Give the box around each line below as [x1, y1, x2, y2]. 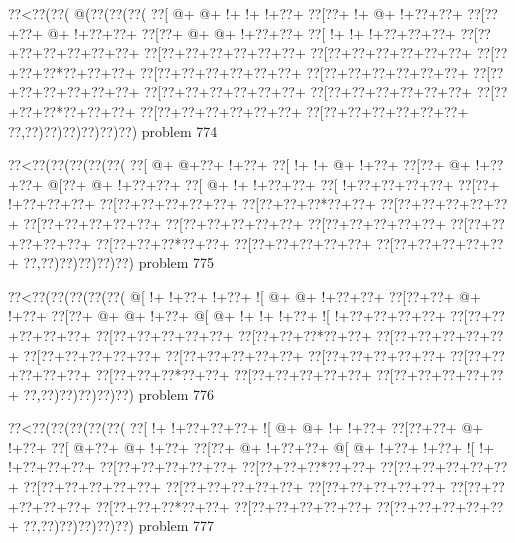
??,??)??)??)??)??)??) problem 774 [8, 120, 218, 141]
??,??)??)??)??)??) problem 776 [23, 383, 215, 404]
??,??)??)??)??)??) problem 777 [23, 515, 215, 536]
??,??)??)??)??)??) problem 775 [23, 252, 215, 273]
